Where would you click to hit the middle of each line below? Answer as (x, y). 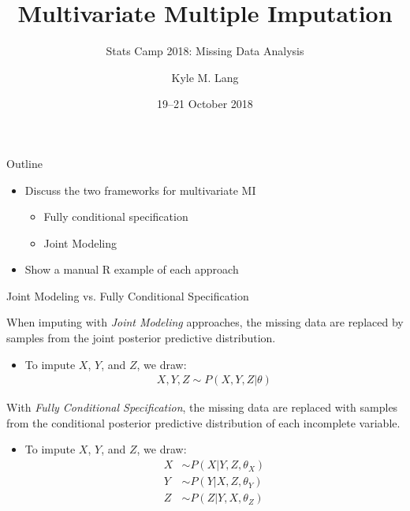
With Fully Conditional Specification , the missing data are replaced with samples (202, 407)
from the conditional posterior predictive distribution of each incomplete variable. (203, 422)
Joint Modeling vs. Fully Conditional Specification (128, 295)
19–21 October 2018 (205, 104)
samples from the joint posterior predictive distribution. (141, 338)
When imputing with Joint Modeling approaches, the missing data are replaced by (205, 322)
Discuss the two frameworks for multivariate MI (140, 190)
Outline (24, 163)
